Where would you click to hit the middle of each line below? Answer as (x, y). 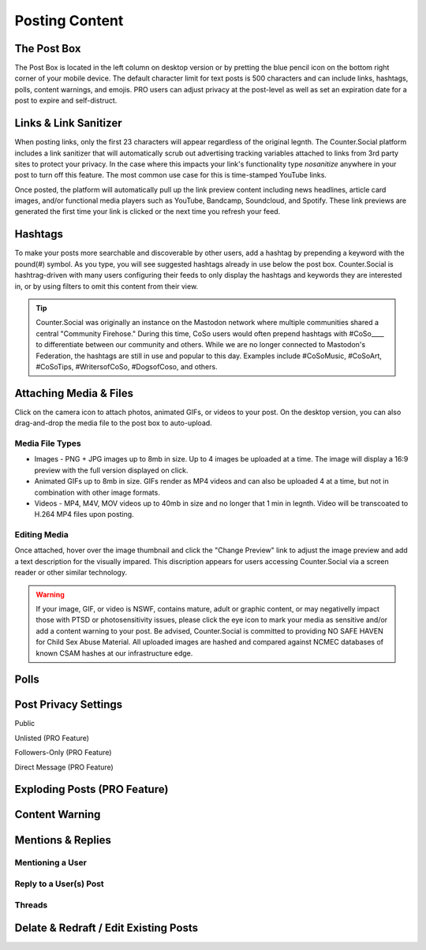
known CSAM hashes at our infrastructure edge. (114, 653)
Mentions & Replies (63, 840)
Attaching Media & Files (74, 393)
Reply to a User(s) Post (59, 884)
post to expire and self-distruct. (66, 101)
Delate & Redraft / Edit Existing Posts (106, 928)
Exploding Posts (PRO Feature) (92, 789)
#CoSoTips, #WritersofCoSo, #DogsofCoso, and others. (127, 366)
